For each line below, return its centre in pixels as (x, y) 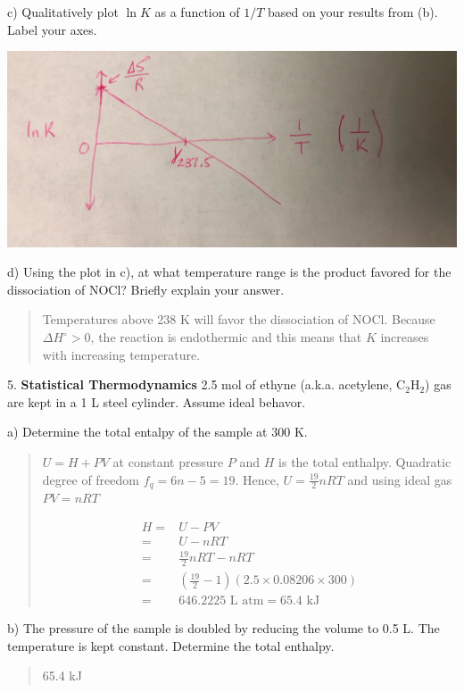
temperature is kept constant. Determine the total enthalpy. (171, 645)
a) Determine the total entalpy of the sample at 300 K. (157, 432)
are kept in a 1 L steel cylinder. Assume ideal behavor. (157, 401)
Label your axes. (52, 29)
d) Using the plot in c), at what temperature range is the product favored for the (229, 272)
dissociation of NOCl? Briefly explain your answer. (146, 289)
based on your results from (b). (353, 12)
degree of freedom (91, 479)
